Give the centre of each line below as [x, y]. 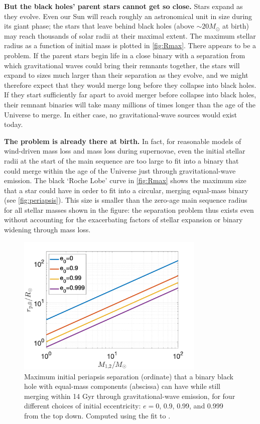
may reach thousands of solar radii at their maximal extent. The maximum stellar [130, 35]
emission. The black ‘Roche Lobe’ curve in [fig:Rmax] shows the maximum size [125, 180]
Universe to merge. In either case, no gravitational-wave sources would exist [121, 114]
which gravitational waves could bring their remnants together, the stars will [122, 65]
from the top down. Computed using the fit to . [97, 416]
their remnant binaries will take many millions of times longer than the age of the [130, 104]
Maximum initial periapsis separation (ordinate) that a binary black [129, 376]
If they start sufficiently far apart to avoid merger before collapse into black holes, [130, 95]
